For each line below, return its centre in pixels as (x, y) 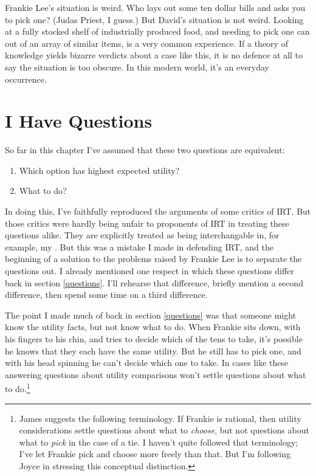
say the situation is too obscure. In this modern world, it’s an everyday (137, 67)
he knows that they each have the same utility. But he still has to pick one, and (153, 350)
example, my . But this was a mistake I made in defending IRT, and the (139, 247)
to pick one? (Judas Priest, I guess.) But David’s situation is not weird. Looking (154, 19)
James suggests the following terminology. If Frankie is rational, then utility (160, 418)
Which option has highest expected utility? (99, 170)
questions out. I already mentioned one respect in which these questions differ (149, 271)
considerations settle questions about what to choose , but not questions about (164, 430)
